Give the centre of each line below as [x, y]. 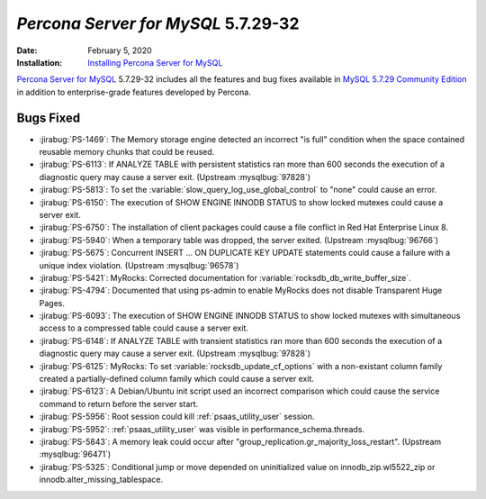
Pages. [52, 303]
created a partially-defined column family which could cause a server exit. [177, 379]
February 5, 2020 [120, 50]
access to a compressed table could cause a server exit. [144, 328]
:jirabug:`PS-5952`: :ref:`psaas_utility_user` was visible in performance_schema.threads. [202, 429]
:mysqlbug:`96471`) [75, 454]
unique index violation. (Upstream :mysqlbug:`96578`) [139, 265]
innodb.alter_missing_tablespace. [101, 480]
